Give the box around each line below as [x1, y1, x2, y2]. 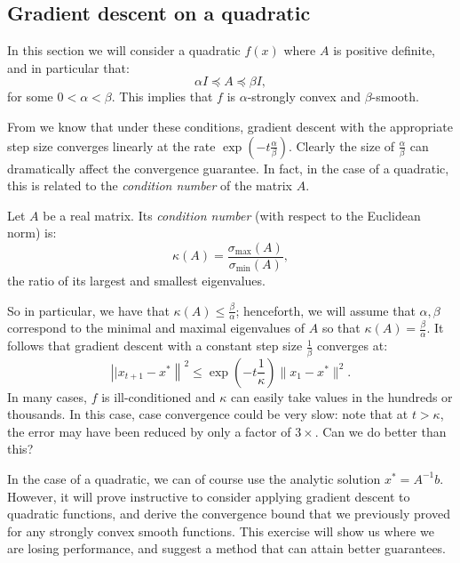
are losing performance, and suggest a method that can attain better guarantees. [7, 539, 447, 558]
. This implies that [111, 87, 213, 106]
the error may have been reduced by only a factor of [7, 422, 291, 440]
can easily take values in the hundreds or [231, 387, 453, 406]
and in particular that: [7, 58, 130, 76]
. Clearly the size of [288, 136, 395, 155]
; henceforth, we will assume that [235, 301, 416, 319]
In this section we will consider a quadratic [7, 41, 241, 60]
